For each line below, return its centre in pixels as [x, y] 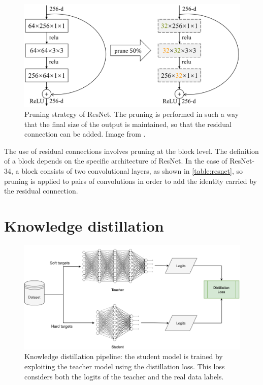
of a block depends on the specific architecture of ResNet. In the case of [116, 161]
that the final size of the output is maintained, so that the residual [128, 124]
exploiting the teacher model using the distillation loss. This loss [125, 366]
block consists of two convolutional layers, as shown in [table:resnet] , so [132, 171]
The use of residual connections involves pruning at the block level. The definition [131, 151]
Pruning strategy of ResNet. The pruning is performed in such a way [132, 114]
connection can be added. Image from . [85, 134]
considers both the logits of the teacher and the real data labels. [124, 376]
